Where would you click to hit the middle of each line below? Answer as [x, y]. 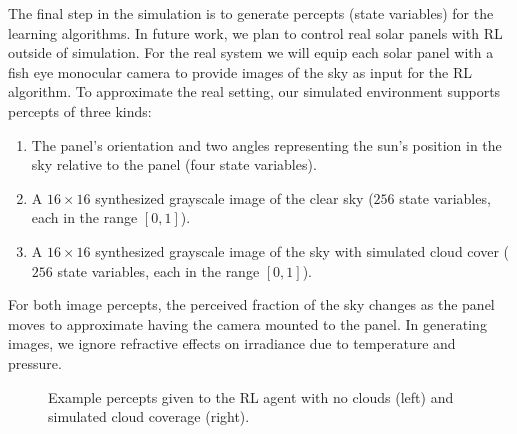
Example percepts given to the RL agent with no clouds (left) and [251, 396]
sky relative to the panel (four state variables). [174, 164]
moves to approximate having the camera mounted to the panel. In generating [247, 323]
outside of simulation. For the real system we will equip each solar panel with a [251, 52]
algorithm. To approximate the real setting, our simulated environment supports [254, 91]
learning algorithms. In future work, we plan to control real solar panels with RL [255, 32]
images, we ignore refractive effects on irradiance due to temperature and [232, 343]
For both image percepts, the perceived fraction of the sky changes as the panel [251, 304]
